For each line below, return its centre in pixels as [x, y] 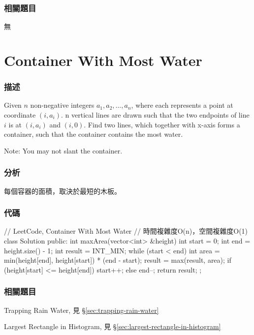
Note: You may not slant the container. [63, 150]
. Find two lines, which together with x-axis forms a [162, 124]
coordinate [20, 115]
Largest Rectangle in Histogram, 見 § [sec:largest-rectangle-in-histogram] [112, 326]
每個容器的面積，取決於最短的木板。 [63, 191]
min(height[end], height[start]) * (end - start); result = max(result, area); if [118, 260]
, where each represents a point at [182, 105]
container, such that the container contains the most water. [94, 134]
